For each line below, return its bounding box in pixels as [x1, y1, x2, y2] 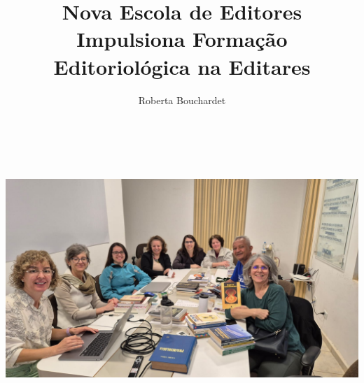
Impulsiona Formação [76, 24, 288, 53]
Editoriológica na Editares [53, 52, 311, 80]
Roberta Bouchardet [138, 92, 226, 107]
